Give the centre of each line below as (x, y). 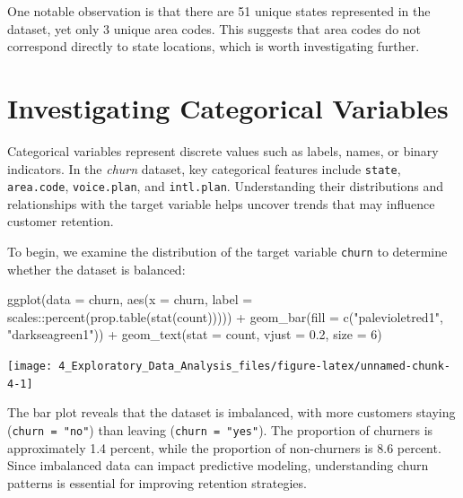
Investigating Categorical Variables (228, 107)
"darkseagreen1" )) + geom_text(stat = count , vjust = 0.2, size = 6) (195, 334)
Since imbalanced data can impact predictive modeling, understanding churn (218, 465)
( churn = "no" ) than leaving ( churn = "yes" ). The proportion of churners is (220, 429)
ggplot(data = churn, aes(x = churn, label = (130, 299)
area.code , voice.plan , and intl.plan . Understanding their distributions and (225, 186)
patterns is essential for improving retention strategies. (157, 482)
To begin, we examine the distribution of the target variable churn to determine (227, 251)
